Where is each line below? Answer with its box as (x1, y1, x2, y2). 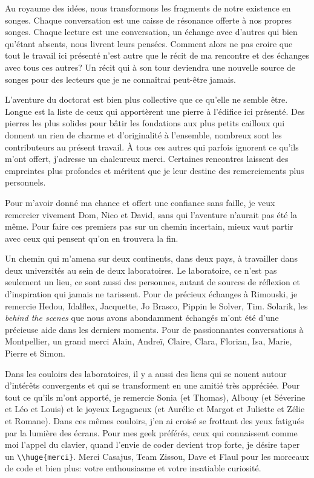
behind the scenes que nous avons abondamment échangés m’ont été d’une (5, 311, 279, 324)
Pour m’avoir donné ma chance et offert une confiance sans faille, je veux (5, 196, 275, 208)
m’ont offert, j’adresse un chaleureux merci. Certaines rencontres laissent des (5, 152, 289, 165)
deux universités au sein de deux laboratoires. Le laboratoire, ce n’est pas (5, 263, 277, 276)
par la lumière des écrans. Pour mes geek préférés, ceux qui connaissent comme (5, 426, 298, 439)
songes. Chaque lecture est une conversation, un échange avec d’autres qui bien (5, 25, 298, 38)
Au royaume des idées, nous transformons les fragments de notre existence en (5, 2, 291, 14)
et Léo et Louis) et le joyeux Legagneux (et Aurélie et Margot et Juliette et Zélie (5, 402, 305, 415)
